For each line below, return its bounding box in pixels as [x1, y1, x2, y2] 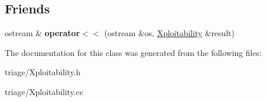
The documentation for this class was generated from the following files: [5, 46, 262, 58]
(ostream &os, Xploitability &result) [104, 27, 235, 39]
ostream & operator [5, 27, 80, 39]
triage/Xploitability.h [5, 66, 80, 78]
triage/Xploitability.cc [5, 85, 83, 97]
